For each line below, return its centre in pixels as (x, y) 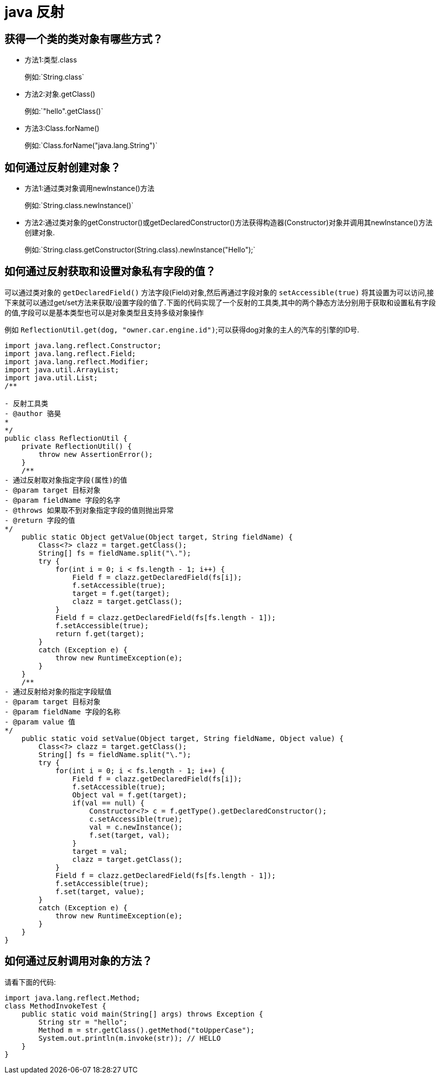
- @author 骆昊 (33, 413)
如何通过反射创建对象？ (63, 167)
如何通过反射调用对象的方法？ (78, 961)
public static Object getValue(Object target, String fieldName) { (157, 537)
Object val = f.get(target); (129, 795)
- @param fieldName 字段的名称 (63, 712)
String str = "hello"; (83, 1022)
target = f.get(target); (121, 593)
